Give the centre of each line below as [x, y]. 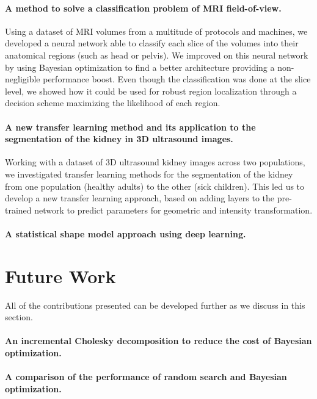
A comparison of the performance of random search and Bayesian [146, 377]
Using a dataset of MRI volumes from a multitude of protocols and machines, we [156, 31]
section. [19, 317]
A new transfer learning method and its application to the [130, 127]
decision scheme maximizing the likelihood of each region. [113, 103]
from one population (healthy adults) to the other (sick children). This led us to [155, 186]
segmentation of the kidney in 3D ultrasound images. [119, 139]
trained [18, 210]
